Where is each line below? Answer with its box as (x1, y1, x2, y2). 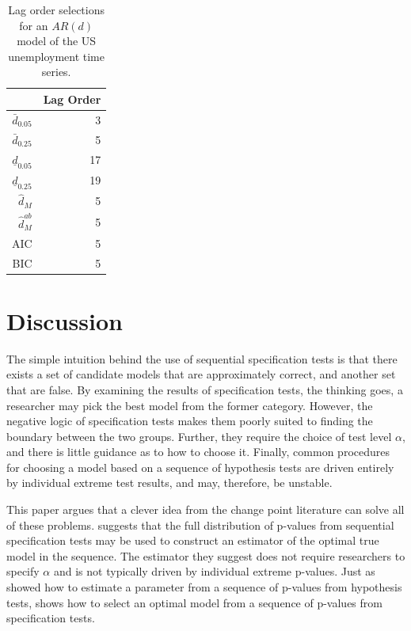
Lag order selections (8, 2, 105, 17)
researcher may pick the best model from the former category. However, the (6, 397, 373, 413)
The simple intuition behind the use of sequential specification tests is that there (6, 350, 398, 367)
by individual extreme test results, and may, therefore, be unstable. (6, 474, 333, 491)
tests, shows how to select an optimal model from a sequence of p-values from (6, 594, 382, 610)
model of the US (17, 32, 97, 49)
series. (41, 63, 71, 80)
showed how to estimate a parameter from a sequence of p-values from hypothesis (6, 579, 402, 595)
